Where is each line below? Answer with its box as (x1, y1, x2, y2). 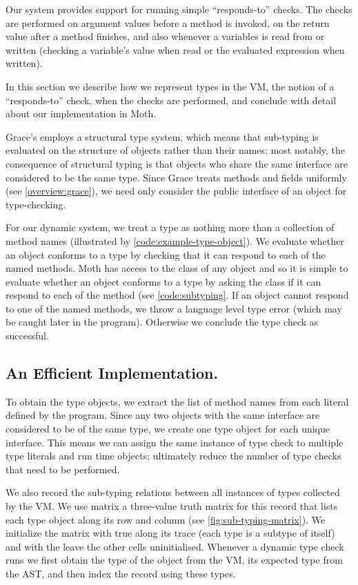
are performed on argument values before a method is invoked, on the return (6, 15, 330, 30)
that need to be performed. (6, 462, 120, 476)
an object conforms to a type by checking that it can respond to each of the (6, 247, 326, 261)
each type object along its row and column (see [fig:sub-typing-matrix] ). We (6, 512, 326, 526)
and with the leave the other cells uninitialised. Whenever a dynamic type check (6, 539, 344, 553)
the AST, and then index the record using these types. (6, 566, 236, 580)
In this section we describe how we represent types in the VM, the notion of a (6, 79, 335, 93)
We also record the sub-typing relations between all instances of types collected (6, 485, 340, 499)
